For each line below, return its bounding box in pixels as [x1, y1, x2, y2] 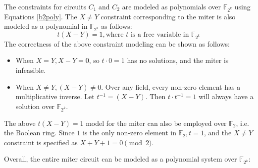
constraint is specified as [4, 137, 78, 147]
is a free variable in [130, 31, 189, 39]
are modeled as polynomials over [122, 1, 221, 11]
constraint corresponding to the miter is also [101, 11, 236, 21]
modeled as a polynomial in [4, 21, 88, 31]
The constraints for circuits [4, 1, 87, 11]
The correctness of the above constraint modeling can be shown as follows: [4, 38, 230, 49]
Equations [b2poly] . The [4, 11, 77, 21]
